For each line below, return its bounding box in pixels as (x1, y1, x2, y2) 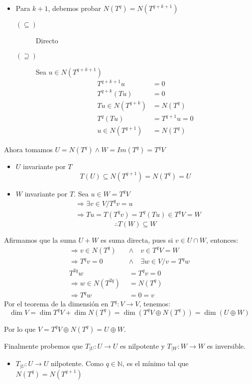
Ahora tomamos (4, 144, 53, 155)
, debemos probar (48, 3, 101, 13)
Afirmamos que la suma (4, 235, 76, 245)
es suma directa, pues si (101, 235, 173, 245)
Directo (35, 35, 58, 45)
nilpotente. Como (50, 358, 104, 369)
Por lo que (4, 323, 36, 334)
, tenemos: (139, 298, 170, 309)
